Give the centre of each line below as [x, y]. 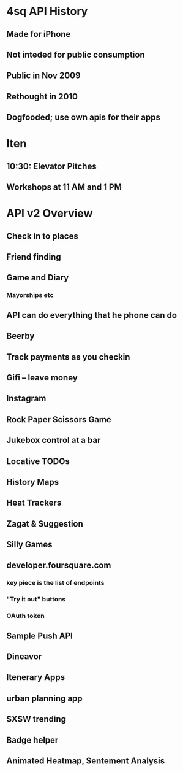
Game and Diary [38, 278]
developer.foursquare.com [59, 565]
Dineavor [24, 657]
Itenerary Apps [36, 677]
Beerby [21, 336]
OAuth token [25, 616]
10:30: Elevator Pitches [51, 166]
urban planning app [44, 698]
